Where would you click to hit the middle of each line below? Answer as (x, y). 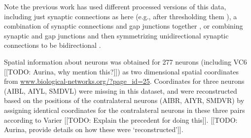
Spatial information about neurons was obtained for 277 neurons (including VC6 (125, 61)
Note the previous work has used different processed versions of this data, (115, 6)
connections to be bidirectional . (53, 45)
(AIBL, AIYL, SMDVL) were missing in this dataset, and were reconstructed (121, 90)
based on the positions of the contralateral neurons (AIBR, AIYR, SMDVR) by (124, 100)
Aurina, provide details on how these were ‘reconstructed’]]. (94, 129)
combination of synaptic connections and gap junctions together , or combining (124, 26)
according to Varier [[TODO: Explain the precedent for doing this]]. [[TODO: (121, 120)
